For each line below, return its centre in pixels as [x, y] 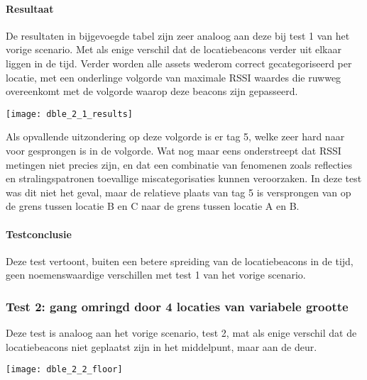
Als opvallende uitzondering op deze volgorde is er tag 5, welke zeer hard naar [175, 136]
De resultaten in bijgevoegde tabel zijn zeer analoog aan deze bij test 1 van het [178, 35]
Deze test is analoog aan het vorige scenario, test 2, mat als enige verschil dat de [181, 333]
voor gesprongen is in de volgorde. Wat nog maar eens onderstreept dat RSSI [174, 151]
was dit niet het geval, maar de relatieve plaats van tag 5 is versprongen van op [179, 192]
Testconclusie [39, 234]
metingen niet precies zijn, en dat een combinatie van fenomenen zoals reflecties [179, 164]
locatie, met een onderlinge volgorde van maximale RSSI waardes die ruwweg [174, 77]
